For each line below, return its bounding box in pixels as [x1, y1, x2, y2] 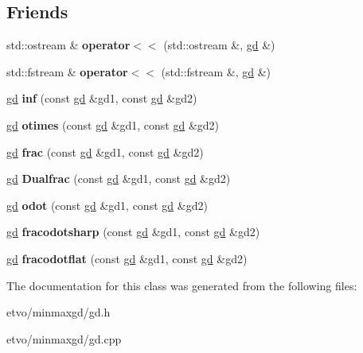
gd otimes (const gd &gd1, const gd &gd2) [6, 116, 220, 133]
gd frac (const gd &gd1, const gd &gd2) [6, 143, 204, 160]
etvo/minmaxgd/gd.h [6, 304, 111, 320]
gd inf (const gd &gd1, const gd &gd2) [6, 90, 197, 107]
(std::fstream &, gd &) [161, 63, 271, 80]
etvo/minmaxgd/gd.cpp [6, 330, 122, 347]
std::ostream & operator [6, 37, 131, 53]
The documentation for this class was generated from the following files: [6, 277, 357, 293]
